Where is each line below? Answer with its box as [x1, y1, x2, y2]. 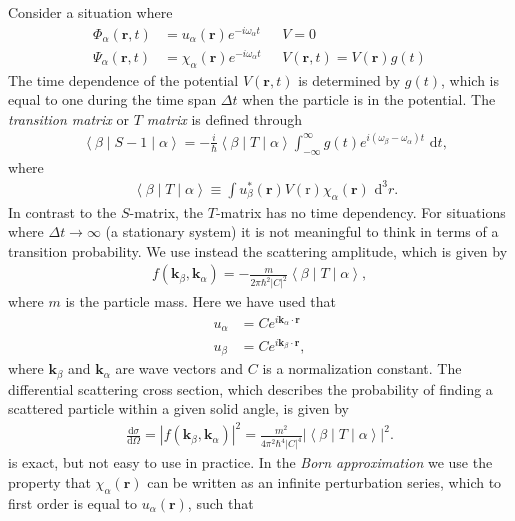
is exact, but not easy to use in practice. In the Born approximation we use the [8, 452, 493, 473]
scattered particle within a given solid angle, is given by [8, 398, 349, 419]
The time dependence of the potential [8, 69, 239, 90]
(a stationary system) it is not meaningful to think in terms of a [105, 221, 499, 242]
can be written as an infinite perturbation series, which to [147, 471, 502, 492]
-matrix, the [129, 201, 204, 222]
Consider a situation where [8, 2, 173, 22]
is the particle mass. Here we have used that [65, 291, 337, 312]
